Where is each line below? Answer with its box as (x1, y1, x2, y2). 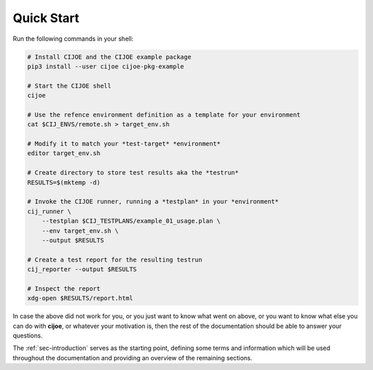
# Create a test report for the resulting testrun (27, 255, 203, 264)
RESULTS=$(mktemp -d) (27, 178, 101, 186)
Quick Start (12, 10, 79, 26)
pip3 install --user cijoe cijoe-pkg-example (27, 62, 184, 70)
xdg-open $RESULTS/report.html (27, 294, 134, 302)
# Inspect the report (27, 284, 101, 293)
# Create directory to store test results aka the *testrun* (27, 169, 239, 177)
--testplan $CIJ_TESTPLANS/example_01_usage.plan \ (41, 217, 221, 225)
